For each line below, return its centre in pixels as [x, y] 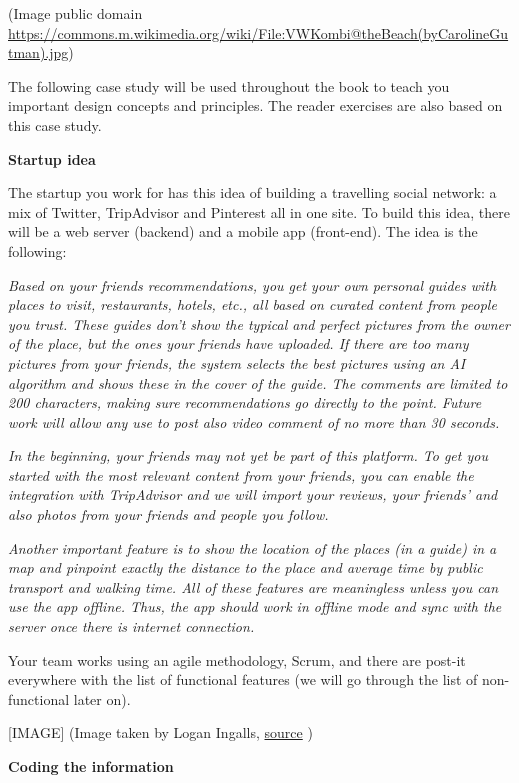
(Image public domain [75, 13]
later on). [102, 698]
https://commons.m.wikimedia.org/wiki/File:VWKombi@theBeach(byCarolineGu [258, 32]
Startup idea [52, 158]
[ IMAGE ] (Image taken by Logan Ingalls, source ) [160, 732]
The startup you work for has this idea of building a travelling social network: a [252, 192]
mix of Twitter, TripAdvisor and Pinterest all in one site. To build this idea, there [259, 211]
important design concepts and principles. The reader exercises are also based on [255, 105]
